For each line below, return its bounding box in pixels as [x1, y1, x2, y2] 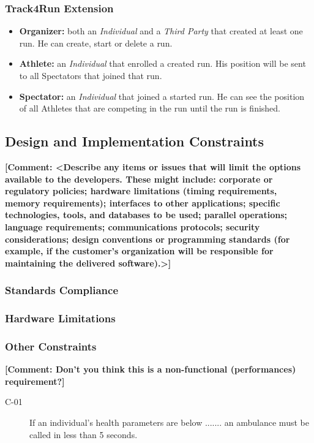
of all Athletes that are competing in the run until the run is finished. [19, 102, 281, 115]
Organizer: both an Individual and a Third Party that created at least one [19, 25, 303, 37]
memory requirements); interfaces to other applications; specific [5, 196, 280, 209]
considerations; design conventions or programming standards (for [5, 232, 290, 245]
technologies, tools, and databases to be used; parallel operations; [5, 208, 287, 221]
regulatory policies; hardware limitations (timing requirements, [5, 184, 277, 197]
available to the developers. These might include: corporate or [5, 172, 273, 185]
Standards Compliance [5, 282, 119, 298]
